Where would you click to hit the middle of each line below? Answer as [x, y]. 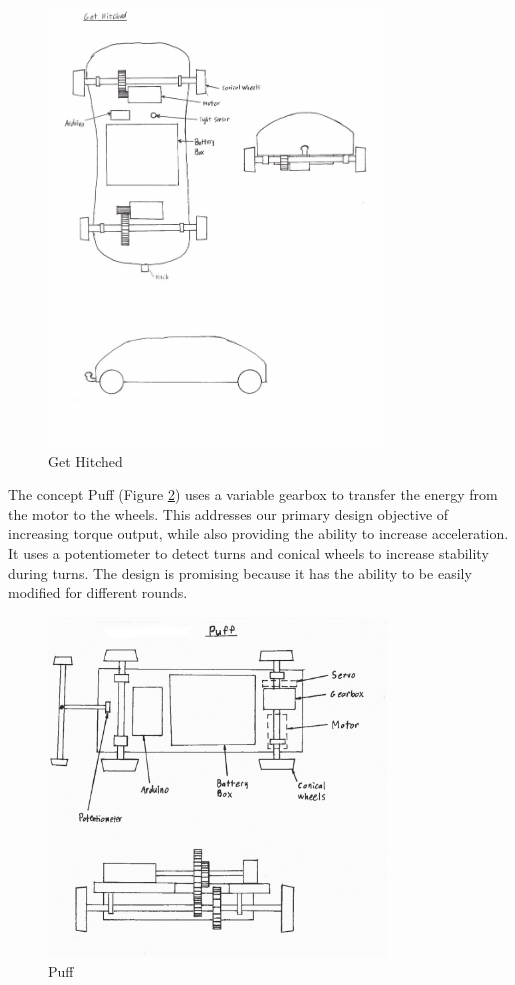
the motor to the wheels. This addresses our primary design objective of [228, 513]
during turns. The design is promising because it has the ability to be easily [240, 572]
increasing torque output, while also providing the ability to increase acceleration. [258, 533]
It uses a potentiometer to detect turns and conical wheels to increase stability [248, 553]
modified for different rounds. [98, 592]
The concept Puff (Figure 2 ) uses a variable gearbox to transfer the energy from [253, 494]
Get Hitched [85, 460]
